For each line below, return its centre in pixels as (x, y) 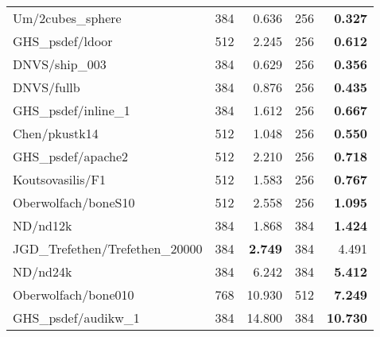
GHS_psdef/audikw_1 (76, 318)
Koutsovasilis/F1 (59, 179)
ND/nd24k (43, 271)
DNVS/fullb (47, 87)
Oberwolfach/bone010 (74, 294)
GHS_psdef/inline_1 (72, 110)
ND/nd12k (43, 225)
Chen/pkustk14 (56, 133)
